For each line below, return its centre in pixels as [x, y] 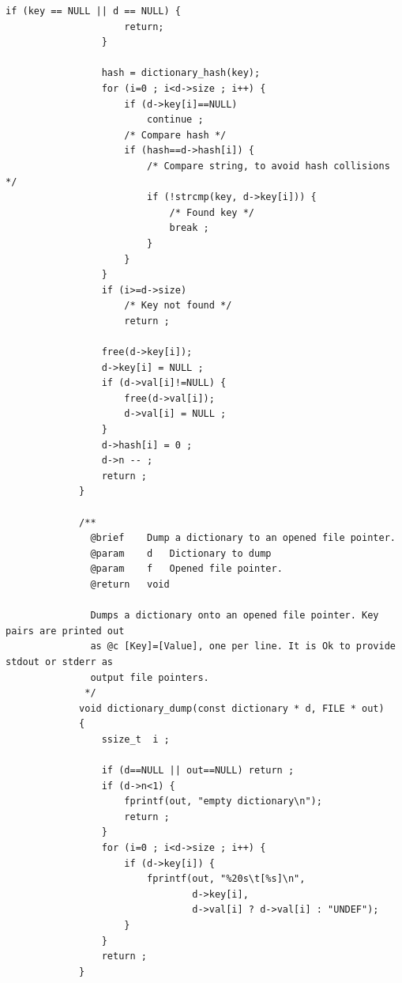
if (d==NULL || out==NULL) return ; [198, 771]
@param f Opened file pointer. [186, 569]
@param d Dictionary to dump [181, 553]
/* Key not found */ [178, 306]
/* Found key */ [212, 212]
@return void [130, 584]
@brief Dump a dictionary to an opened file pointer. [243, 538]
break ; [189, 228]
